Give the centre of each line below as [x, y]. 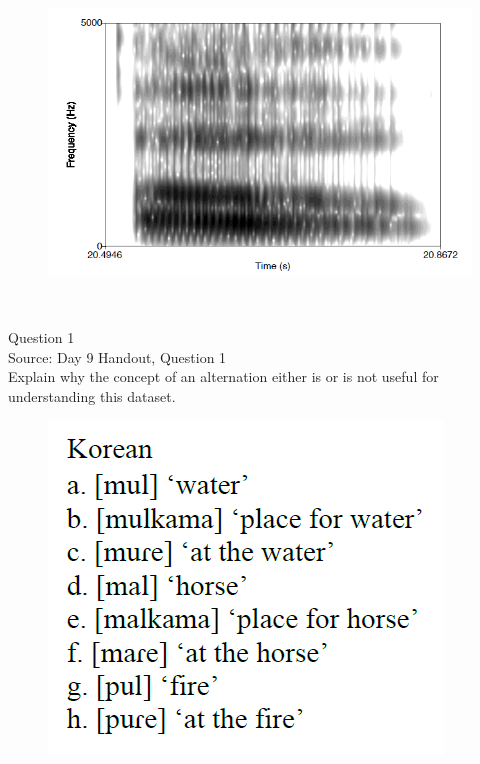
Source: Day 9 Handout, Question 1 [117, 356]
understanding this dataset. [92, 395]
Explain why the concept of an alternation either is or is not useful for [223, 376]
